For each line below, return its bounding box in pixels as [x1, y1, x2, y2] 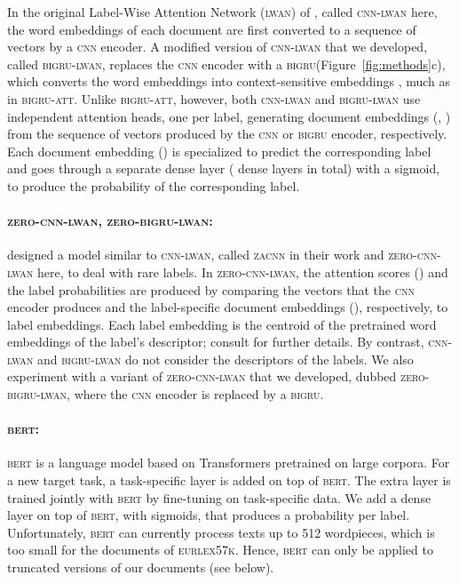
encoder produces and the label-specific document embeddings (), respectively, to [7, 298, 448, 316]
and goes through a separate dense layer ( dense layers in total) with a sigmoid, [7, 159, 440, 178]
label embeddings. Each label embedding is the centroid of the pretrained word [7, 315, 437, 333]
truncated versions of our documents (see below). [7, 558, 274, 577]
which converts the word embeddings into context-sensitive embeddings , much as [7, 72, 451, 91]
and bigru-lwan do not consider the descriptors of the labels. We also [36, 349, 414, 368]
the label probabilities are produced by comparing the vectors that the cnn [7, 280, 415, 299]
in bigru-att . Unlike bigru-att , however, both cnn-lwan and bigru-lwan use [7, 89, 421, 108]
